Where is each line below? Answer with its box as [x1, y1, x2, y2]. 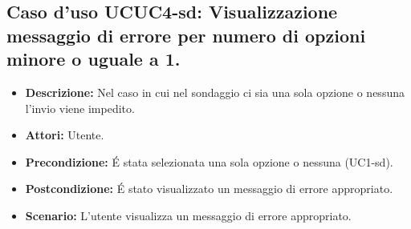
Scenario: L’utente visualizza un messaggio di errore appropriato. [25, 207, 352, 223]
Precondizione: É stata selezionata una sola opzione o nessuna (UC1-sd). [25, 153, 393, 170]
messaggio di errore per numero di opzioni [6, 22, 366, 47]
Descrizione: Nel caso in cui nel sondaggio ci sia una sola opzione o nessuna [25, 83, 405, 100]
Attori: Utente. [25, 127, 104, 143]
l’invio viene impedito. [25, 99, 135, 116]
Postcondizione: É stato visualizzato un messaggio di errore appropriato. [25, 180, 393, 197]
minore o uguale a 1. [6, 46, 181, 71]
